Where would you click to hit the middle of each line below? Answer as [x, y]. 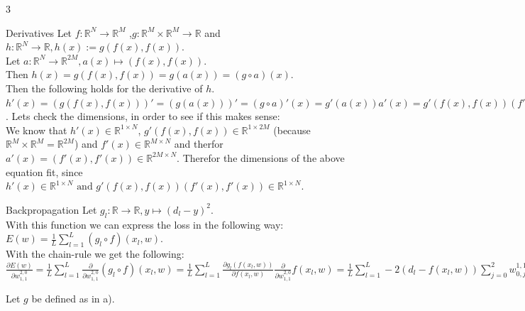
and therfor [199, 144]
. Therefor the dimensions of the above [261, 157]
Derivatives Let [39, 32]
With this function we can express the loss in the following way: [145, 224]
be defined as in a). [73, 298]
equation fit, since [44, 171]
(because [292, 130]
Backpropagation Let [51, 209]
